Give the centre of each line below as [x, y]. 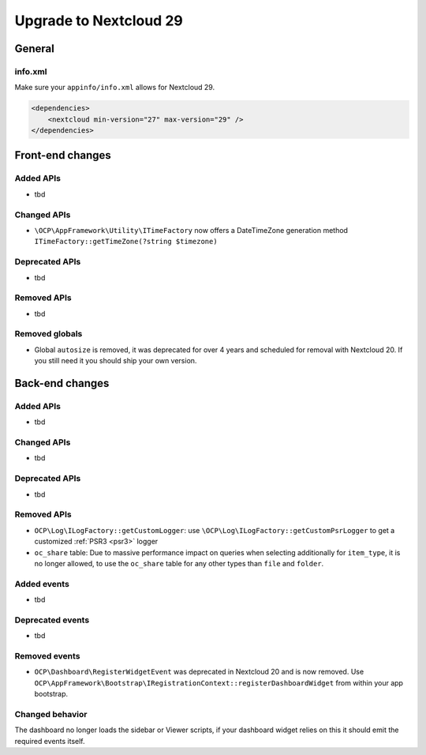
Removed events [47, 655]
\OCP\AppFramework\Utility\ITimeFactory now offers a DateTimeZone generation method [191, 230]
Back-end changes [62, 383]
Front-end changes [63, 155]
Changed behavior [51, 714]
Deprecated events [52, 620]
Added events [42, 584]
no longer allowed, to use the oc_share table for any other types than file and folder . [179, 563]
